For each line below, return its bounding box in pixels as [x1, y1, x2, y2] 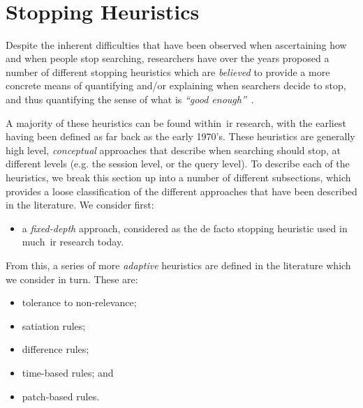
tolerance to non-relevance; [22, 295, 137, 310]
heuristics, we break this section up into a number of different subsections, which [6, 170, 351, 185]
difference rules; [22, 342, 89, 356]
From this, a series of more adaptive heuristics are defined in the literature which [6, 258, 351, 272]
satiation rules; [22, 318, 86, 333]
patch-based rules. [22, 388, 100, 403]
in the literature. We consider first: [6, 197, 154, 212]
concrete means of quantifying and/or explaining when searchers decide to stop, [6, 78, 346, 93]
